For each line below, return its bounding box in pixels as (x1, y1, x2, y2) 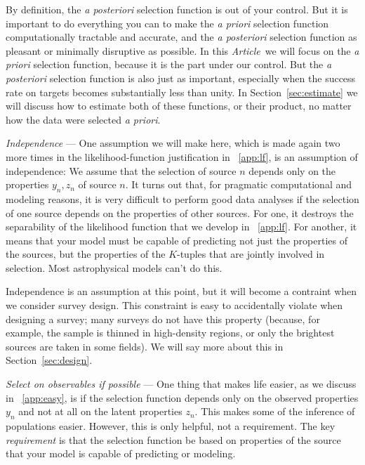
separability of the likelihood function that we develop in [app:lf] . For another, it (6, 219, 357, 234)
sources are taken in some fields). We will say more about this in (6, 339, 284, 353)
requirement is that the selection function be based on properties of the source (6, 432, 341, 447)
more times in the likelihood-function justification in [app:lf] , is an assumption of (6, 149, 358, 164)
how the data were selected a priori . (6, 112, 161, 126)
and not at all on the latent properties (18, 404, 182, 419)
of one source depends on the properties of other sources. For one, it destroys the (6, 205, 354, 220)
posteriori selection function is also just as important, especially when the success (6, 70, 356, 85)
